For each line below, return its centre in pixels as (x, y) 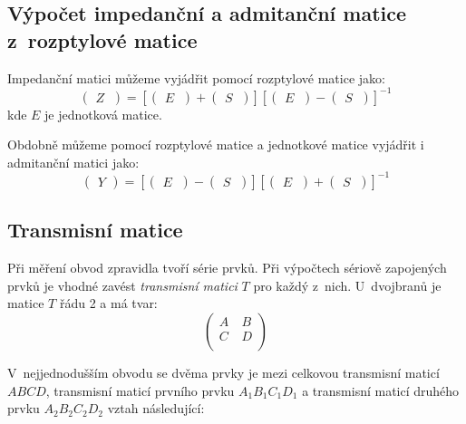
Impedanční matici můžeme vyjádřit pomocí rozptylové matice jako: (196, 77)
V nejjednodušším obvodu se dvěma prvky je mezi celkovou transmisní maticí (223, 372)
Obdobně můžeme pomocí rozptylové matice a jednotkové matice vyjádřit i (216, 145)
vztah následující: (156, 408)
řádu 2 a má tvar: (108, 303)
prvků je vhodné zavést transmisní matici (122, 285)
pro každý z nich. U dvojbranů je (347, 285)
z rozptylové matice (102, 39)
